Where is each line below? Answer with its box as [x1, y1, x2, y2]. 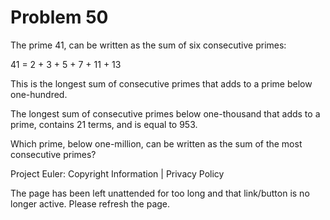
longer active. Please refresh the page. [10, 197, 171, 210]
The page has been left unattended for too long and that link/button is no [10, 187, 310, 199]
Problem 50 [10, 6, 109, 29]
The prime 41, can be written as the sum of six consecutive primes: [10, 39, 287, 51]
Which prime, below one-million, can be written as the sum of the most [10, 137, 303, 150]
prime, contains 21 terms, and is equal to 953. [10, 118, 198, 130]
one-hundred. [10, 88, 68, 100]
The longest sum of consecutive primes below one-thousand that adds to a [10, 107, 321, 120]
